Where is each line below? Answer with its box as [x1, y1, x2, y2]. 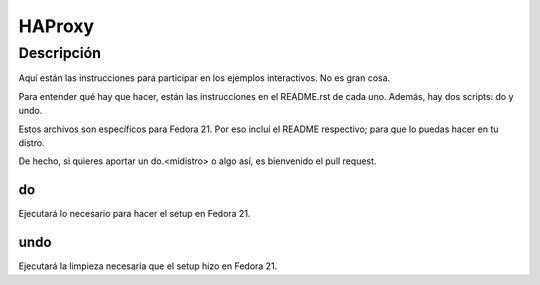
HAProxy [18, 15, 95, 37]
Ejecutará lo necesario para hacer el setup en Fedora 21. [18, 208, 251, 220]
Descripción [18, 44, 102, 62]
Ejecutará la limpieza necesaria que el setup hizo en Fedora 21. [18, 260, 278, 272]
